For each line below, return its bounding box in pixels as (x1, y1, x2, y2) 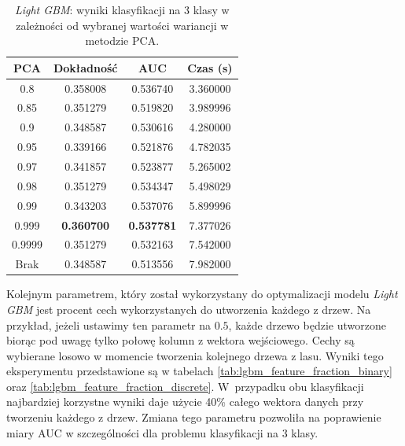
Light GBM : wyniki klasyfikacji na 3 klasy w (14, 2, 230, 17)
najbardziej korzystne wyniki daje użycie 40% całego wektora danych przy (6, 393, 364, 410)
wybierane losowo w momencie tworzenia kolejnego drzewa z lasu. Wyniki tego (6, 347, 384, 363)
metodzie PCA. (85, 32, 160, 49)
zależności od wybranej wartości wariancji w (16, 17, 229, 33)
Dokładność (53, 59, 118, 76)
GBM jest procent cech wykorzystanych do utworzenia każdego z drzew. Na (6, 300, 371, 317)
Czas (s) (187, 59, 233, 76)
